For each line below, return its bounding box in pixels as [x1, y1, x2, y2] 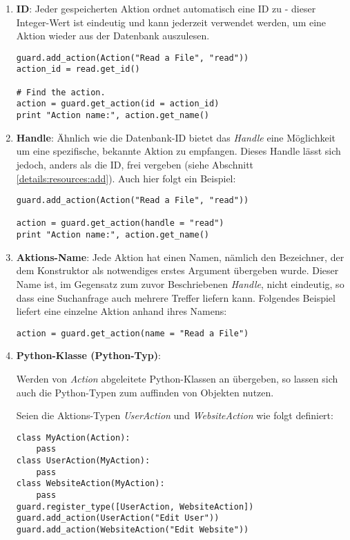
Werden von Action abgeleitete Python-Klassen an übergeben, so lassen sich [16, 371, 338, 385]
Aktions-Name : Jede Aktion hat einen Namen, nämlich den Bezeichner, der [16, 249, 344, 264]
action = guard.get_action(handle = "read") [16, 218, 224, 229]
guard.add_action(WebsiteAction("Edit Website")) [16, 524, 249, 534]
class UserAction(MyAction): [16, 456, 150, 466]
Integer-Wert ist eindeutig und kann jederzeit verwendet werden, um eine [16, 15, 327, 29]
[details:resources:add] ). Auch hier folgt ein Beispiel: [16, 171, 236, 185]
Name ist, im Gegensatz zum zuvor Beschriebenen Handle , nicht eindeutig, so [16, 276, 344, 291]
